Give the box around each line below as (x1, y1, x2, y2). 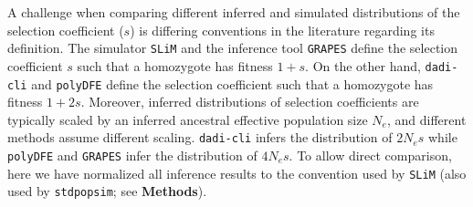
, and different (386, 109, 467, 129)
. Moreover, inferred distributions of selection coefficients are (80, 92, 419, 111)
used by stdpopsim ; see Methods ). (7, 181, 207, 201)
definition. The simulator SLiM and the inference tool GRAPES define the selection (7, 38, 458, 57)
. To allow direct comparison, (289, 146, 452, 164)
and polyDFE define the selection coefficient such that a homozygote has (31, 74, 434, 93)
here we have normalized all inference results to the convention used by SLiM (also (7, 163, 467, 182)
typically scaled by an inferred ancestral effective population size (7, 109, 368, 129)
